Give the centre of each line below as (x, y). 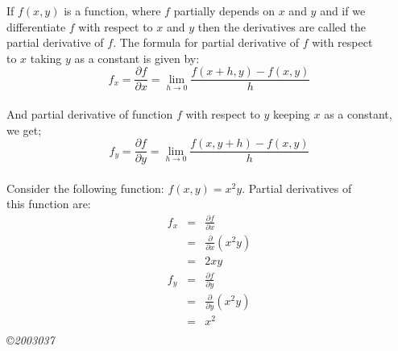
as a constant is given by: (137, 58)
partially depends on (224, 10)
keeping (291, 114)
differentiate (36, 26)
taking (46, 58)
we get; (24, 130)
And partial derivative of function (90, 114)
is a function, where (112, 10)
